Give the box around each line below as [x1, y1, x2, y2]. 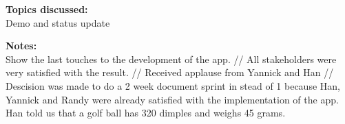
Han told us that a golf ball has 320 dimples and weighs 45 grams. [6, 106, 286, 120]
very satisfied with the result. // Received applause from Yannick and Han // [6, 65, 334, 79]
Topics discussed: [6, 2, 88, 16]
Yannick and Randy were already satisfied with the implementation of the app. [6, 92, 339, 106]
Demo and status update [6, 15, 110, 29]
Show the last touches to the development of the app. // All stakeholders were [6, 51, 337, 66]
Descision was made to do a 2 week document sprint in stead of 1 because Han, [6, 78, 340, 92]
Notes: [6, 38, 37, 53]
